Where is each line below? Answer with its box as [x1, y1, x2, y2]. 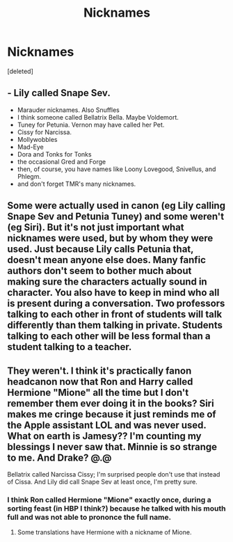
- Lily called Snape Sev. [7, 87, 111, 99]
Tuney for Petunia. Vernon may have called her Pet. [17, 120, 165, 129]
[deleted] [7, 67, 33, 75]
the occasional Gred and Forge [17, 157, 106, 166]
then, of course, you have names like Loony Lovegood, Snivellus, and [17, 165, 216, 173]
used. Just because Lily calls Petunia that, [7, 244, 194, 255]
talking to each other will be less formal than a [7, 330, 211, 342]
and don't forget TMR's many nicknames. [17, 180, 136, 188]
